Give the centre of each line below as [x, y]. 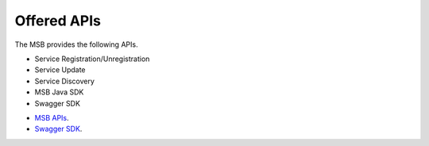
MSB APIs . [52, 117]
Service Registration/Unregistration [92, 59]
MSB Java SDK [59, 92]
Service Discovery [65, 81]
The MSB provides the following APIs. [76, 44]
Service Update [60, 70]
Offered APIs [58, 21]
